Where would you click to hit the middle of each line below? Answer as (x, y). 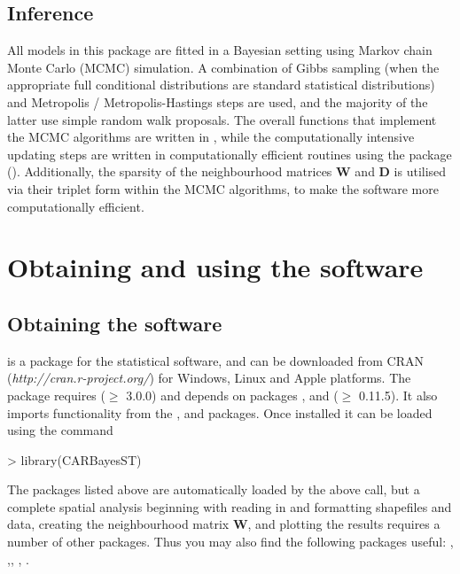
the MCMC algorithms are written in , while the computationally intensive (211, 137)
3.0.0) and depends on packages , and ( (232, 395)
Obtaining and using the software (215, 267)
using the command (60, 430)
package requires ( (56, 395)
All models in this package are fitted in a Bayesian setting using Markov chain (220, 50)
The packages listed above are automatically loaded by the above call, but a (214, 489)
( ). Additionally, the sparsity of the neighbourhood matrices (170, 171)
